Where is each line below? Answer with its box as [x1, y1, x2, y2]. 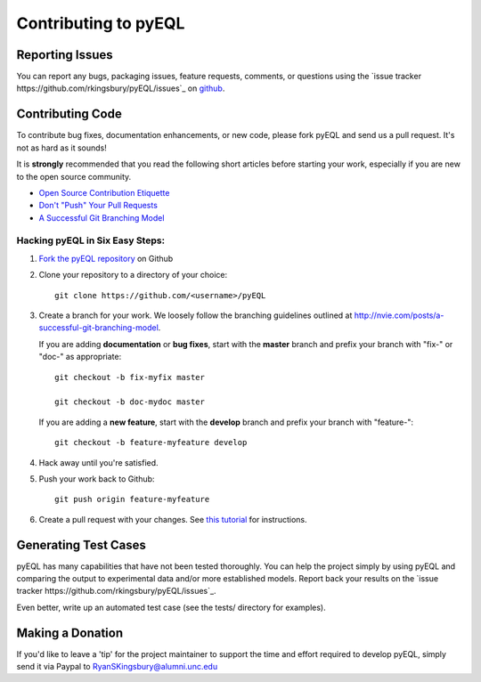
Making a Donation [16, 625, 124, 640]
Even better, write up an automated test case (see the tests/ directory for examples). [16, 602, 327, 613]
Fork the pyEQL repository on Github [38, 253, 174, 264]
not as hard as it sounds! [16, 142, 107, 153]
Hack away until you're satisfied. [38, 457, 159, 467]
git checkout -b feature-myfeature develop [54, 437, 248, 448]
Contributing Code [16, 107, 122, 122]
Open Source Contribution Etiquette [38, 187, 170, 198]
